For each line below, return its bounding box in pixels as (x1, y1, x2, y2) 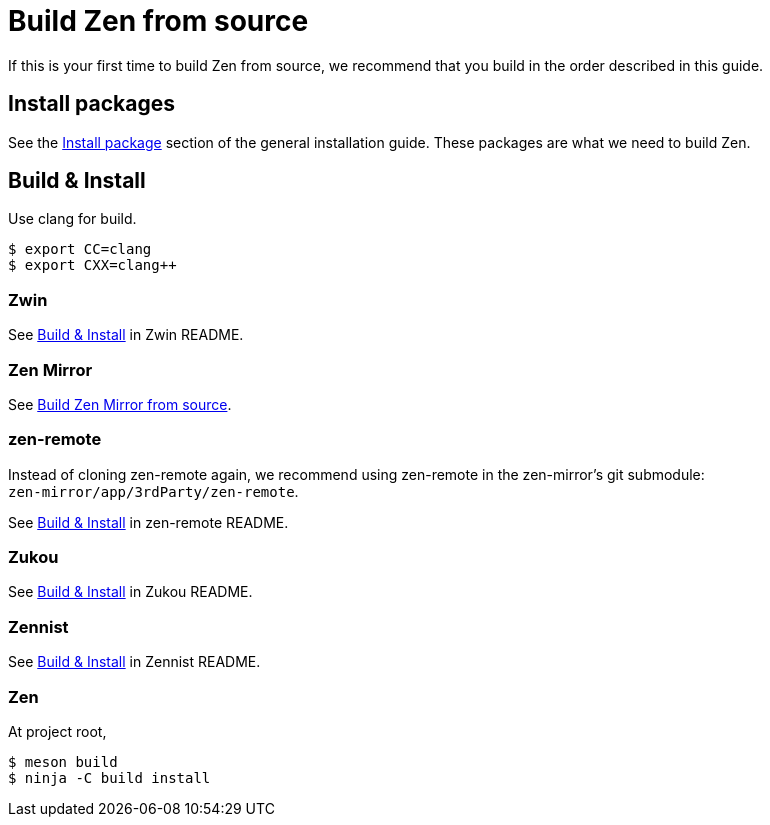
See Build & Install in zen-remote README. (8, 513, 289, 531)
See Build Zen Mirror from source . (8, 395, 232, 413)
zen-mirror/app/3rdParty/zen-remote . (8, 482, 299, 500)
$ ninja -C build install (8, 769, 211, 786)
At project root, (8, 722, 107, 740)
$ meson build (8, 753, 118, 770)
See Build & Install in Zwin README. (8, 326, 244, 344)
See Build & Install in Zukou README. (8, 583, 253, 601)
